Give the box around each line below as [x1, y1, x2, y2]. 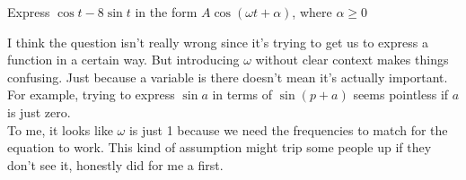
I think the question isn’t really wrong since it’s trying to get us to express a [7, 32, 428, 51]
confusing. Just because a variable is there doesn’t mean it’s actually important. [7, 67, 448, 86]
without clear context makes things [255, 50, 449, 69]
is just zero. [7, 102, 71, 121]
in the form [135, 3, 198, 21]
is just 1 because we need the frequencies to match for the [128, 120, 448, 139]
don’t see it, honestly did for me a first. [7, 155, 224, 174]
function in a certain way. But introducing [7, 50, 240, 69]
